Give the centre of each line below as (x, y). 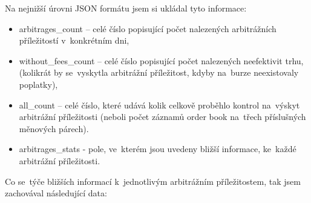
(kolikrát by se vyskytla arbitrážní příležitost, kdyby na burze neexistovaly (159, 72)
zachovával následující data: (56, 193)
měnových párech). (54, 128)
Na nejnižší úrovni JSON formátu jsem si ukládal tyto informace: (126, 8)
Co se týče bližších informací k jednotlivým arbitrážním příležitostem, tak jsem (153, 181)
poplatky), (38, 84)
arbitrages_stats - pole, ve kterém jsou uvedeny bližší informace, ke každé (158, 149)
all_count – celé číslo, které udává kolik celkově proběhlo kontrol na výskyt (159, 105)
